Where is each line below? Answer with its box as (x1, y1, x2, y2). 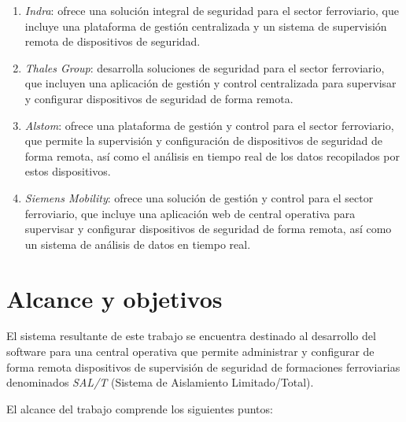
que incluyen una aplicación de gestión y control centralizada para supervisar (24, 75, 397, 91)
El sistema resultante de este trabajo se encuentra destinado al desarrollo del (6, 328, 376, 344)
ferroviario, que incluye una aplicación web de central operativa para (24, 205, 356, 221)
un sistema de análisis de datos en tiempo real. (24, 235, 251, 252)
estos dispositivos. (24, 163, 111, 180)
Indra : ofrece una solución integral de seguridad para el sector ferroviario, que (24, 2, 399, 18)
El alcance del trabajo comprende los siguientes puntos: (6, 400, 273, 416)
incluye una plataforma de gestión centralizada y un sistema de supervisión (24, 17, 387, 34)
